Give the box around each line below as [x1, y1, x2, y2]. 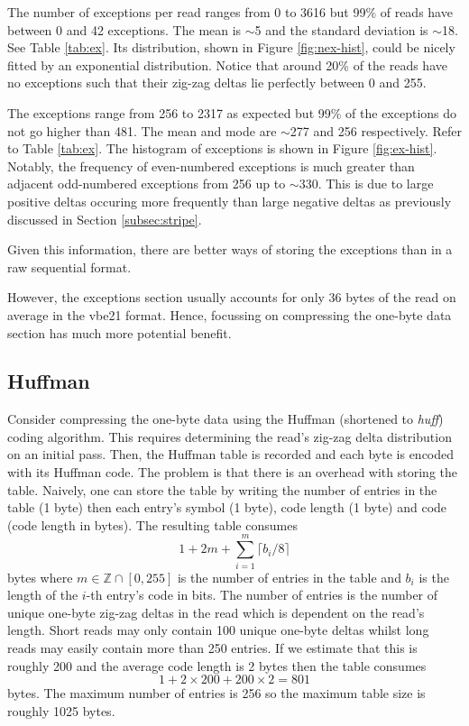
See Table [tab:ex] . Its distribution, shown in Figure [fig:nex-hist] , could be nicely [7, 38, 455, 57]
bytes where [7, 567, 73, 586]
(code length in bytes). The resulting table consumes [7, 515, 298, 534]
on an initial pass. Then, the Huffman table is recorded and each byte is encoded [7, 445, 455, 464]
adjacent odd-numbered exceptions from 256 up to [7, 174, 286, 193]
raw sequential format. [7, 257, 132, 276]
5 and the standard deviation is [254, 20, 428, 39]
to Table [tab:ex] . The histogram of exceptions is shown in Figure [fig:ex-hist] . [7, 139, 437, 158]
